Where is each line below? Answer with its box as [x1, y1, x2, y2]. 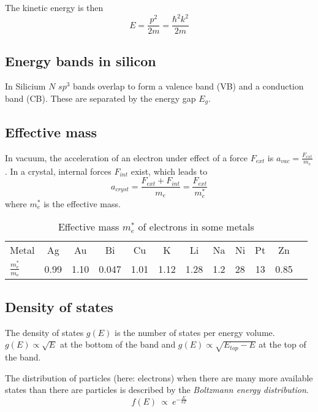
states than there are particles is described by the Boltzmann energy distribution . [5, 383, 309, 396]
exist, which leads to [131, 164, 208, 177]
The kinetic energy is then [5, 1, 104, 13]
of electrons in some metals [138, 219, 254, 234]
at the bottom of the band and [59, 338, 176, 351]
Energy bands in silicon [5, 51, 156, 70]
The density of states [5, 326, 84, 338]
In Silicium [5, 80, 46, 93]
